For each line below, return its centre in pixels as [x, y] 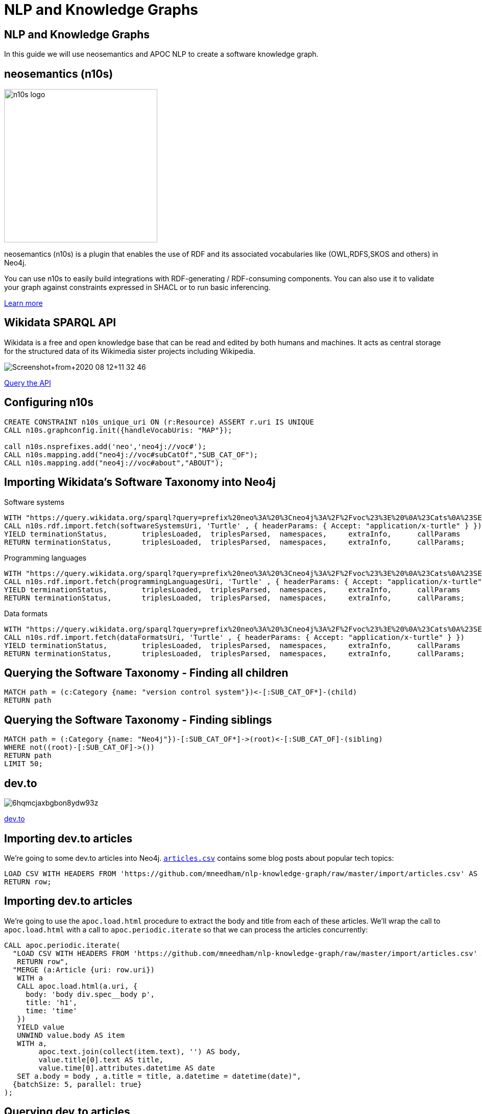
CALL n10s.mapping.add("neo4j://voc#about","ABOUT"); [114, 463]
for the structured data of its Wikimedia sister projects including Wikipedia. [130, 351]
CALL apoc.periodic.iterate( [62, 945]
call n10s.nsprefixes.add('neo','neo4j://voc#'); [105, 446]
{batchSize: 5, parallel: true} [77, 1084]
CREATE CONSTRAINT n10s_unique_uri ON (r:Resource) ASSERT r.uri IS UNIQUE [159, 422]
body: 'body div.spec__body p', [90, 994]
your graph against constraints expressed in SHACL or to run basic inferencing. [137, 287]
